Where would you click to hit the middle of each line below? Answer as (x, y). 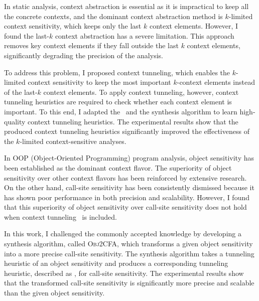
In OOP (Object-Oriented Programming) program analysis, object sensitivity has (129, 158)
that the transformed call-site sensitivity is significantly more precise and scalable (129, 283)
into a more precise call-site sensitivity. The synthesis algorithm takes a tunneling (129, 253)
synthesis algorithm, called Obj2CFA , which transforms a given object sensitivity (128, 244)
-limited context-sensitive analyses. (73, 141)
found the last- (27, 35)
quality (15, 121)
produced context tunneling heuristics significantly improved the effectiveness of (127, 131)
